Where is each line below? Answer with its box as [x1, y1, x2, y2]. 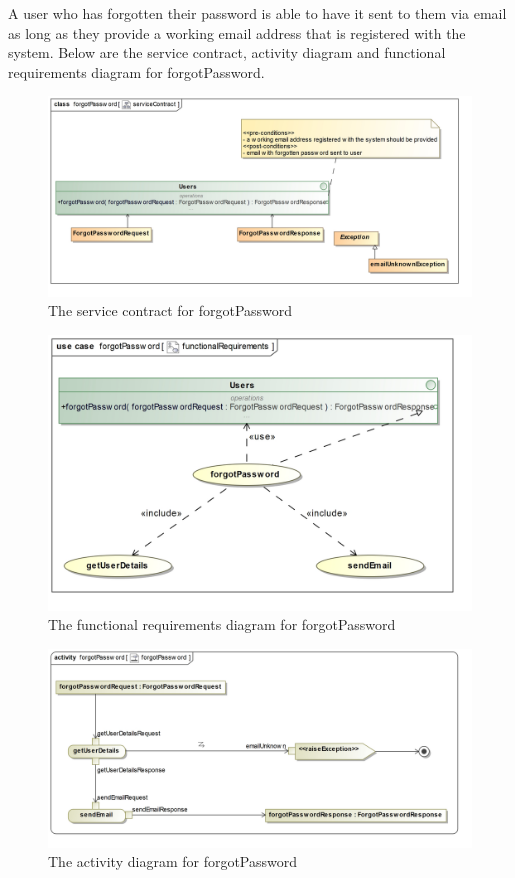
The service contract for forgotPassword [48, 300, 293, 321]
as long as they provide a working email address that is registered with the [8, 22, 466, 43]
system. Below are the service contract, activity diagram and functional [8, 42, 446, 63]
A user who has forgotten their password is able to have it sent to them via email [8, 3, 507, 23]
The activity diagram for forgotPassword [48, 851, 298, 872]
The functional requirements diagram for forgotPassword [48, 614, 396, 635]
